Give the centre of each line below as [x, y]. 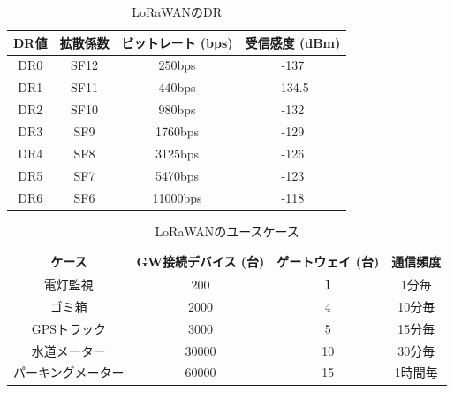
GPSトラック [68, 328]
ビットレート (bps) [177, 42]
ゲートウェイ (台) [328, 262]
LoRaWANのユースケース [227, 231]
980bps [177, 109]
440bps [177, 87]
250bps [177, 65]
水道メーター [68, 350]
